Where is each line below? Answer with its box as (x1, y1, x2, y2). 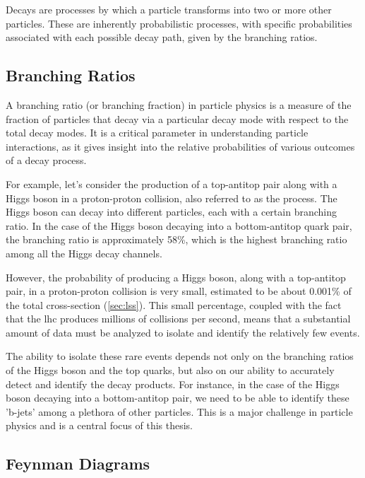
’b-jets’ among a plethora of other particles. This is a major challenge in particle (6, 404, 353, 419)
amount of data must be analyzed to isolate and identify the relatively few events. (6, 325, 360, 339)
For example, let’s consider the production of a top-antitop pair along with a (6, 176, 337, 191)
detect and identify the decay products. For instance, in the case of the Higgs (6, 376, 340, 391)
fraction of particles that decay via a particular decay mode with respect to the (6, 111, 349, 126)
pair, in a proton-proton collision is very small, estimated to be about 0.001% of (6, 284, 352, 298)
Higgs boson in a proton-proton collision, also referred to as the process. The (6, 190, 337, 205)
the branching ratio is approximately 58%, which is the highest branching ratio (6, 232, 347, 247)
